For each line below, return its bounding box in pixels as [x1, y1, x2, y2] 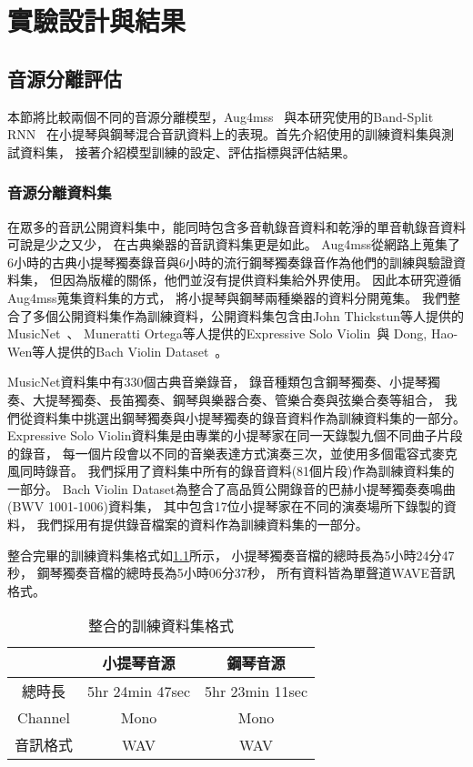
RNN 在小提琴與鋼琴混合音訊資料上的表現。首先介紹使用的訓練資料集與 [7, 125, 441, 144]
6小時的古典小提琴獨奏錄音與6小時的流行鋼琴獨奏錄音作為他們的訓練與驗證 [7, 252, 453, 271]
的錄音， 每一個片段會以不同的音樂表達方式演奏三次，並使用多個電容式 [7, 443, 432, 462]
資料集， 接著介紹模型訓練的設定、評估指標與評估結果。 [19, 142, 356, 161]
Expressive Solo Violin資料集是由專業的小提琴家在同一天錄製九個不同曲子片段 [7, 426, 463, 445]
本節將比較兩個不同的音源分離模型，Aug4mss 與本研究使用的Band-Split [7, 106, 434, 126]
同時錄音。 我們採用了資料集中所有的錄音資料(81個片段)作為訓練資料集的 [19, 461, 455, 480]
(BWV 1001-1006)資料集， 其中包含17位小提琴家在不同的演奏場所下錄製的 [7, 497, 444, 516]
